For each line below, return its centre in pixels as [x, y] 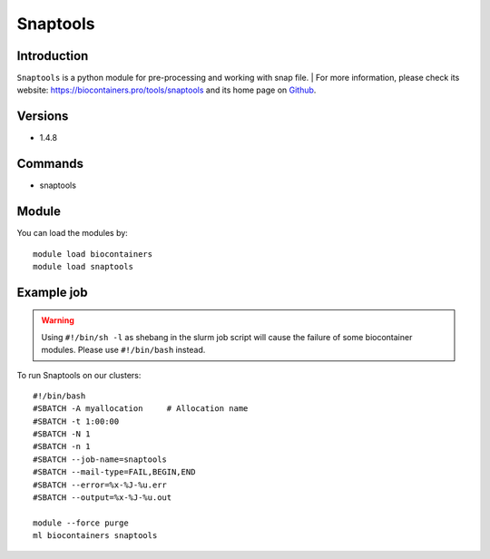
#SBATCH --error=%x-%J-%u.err [100, 485]
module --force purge [81, 523]
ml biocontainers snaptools [95, 536]
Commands [50, 164]
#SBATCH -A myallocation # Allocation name [141, 409]
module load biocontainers [93, 254]
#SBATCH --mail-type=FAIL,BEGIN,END [114, 472]
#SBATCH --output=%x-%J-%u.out [103, 498]
